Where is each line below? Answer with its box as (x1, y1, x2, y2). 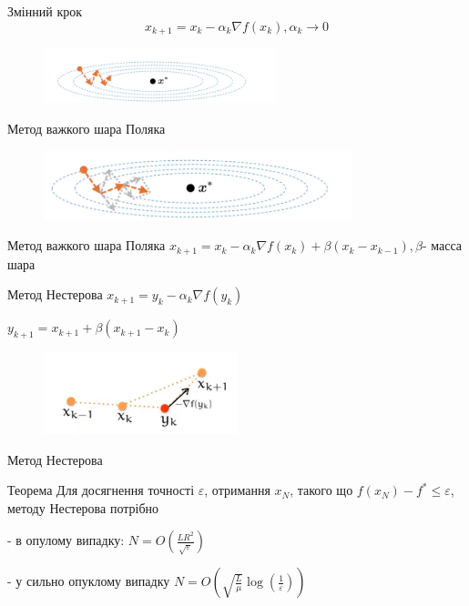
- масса (422, 236, 463, 255)
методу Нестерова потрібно (7, 498, 159, 517)
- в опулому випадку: (7, 530, 125, 550)
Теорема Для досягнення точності (7, 480, 195, 500)
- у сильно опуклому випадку (7, 571, 170, 591)
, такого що (290, 480, 353, 500)
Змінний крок (7, 2, 82, 20)
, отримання (204, 480, 270, 500)
